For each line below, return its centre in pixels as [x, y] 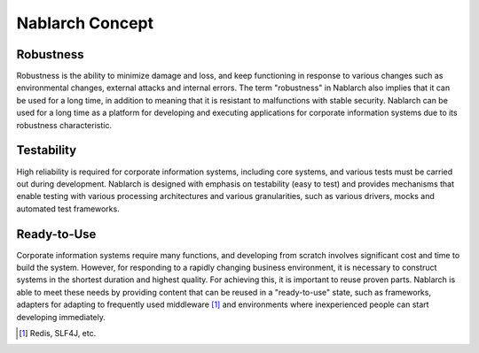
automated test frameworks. [68, 209]
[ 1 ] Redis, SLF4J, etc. [58, 333]
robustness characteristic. [64, 125]
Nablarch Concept [85, 23]
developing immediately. [61, 317]
